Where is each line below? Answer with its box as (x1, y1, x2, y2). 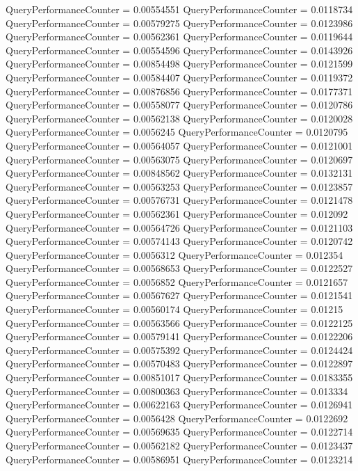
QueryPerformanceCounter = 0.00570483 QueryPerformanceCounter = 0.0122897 (6, 356, 353, 371)
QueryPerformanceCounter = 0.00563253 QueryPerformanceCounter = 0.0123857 (6, 179, 353, 193)
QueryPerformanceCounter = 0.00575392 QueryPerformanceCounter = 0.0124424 (6, 342, 353, 357)
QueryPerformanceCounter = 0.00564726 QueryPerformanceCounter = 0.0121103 (6, 220, 353, 234)
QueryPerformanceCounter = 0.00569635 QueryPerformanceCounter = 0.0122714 (6, 424, 353, 439)
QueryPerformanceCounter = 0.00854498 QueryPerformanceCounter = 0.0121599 (6, 56, 353, 71)
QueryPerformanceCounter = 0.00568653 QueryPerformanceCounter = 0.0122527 (6, 261, 353, 276)
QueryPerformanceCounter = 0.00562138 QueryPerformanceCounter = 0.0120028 (6, 111, 353, 125)
